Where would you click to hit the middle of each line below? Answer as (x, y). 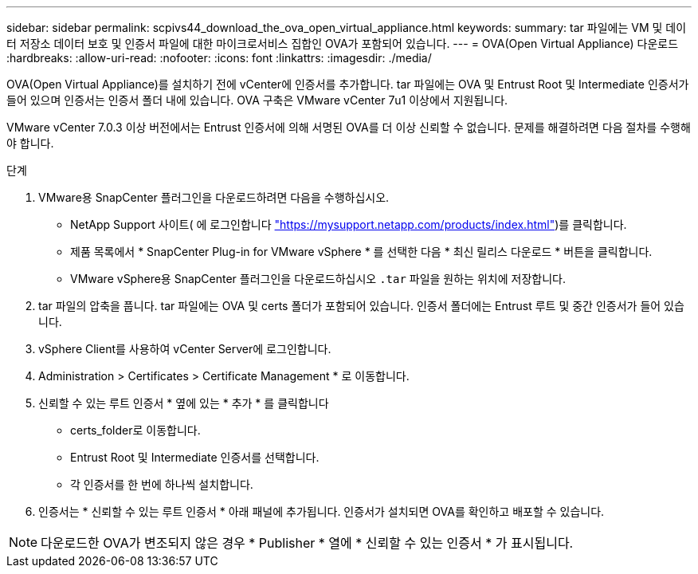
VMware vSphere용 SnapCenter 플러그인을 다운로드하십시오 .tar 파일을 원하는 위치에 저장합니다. (318, 279)
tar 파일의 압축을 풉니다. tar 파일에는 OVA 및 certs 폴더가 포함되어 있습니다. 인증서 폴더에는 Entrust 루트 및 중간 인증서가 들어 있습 (361, 306)
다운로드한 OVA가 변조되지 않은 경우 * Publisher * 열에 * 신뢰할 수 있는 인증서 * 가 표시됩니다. (307, 543)
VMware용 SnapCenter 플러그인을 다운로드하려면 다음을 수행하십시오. (214, 197)
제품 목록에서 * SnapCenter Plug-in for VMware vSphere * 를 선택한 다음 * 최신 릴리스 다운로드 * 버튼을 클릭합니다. (361, 252)
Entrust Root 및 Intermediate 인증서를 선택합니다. (195, 457)
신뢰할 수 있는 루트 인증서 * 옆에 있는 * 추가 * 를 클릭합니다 (184, 403)
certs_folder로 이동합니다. (135, 430)
